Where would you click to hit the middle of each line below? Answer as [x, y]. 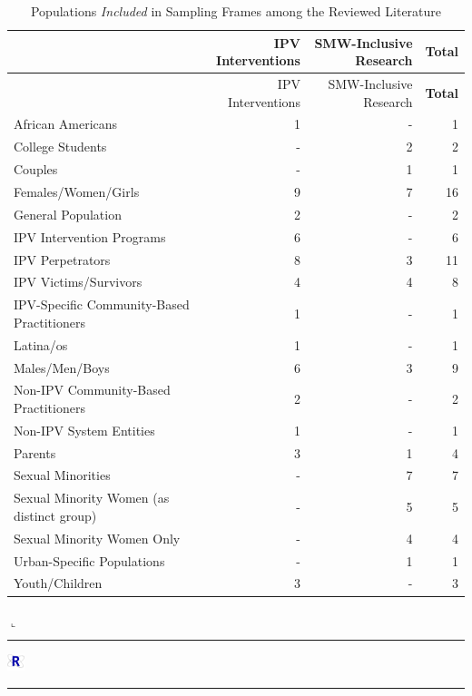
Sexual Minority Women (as [92, 498]
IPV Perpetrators [62, 259]
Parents [35, 452]
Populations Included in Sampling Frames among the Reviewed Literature [236, 11]
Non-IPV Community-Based [92, 390]
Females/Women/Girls [77, 191]
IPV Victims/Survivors [78, 282]
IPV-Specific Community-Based [102, 304]
